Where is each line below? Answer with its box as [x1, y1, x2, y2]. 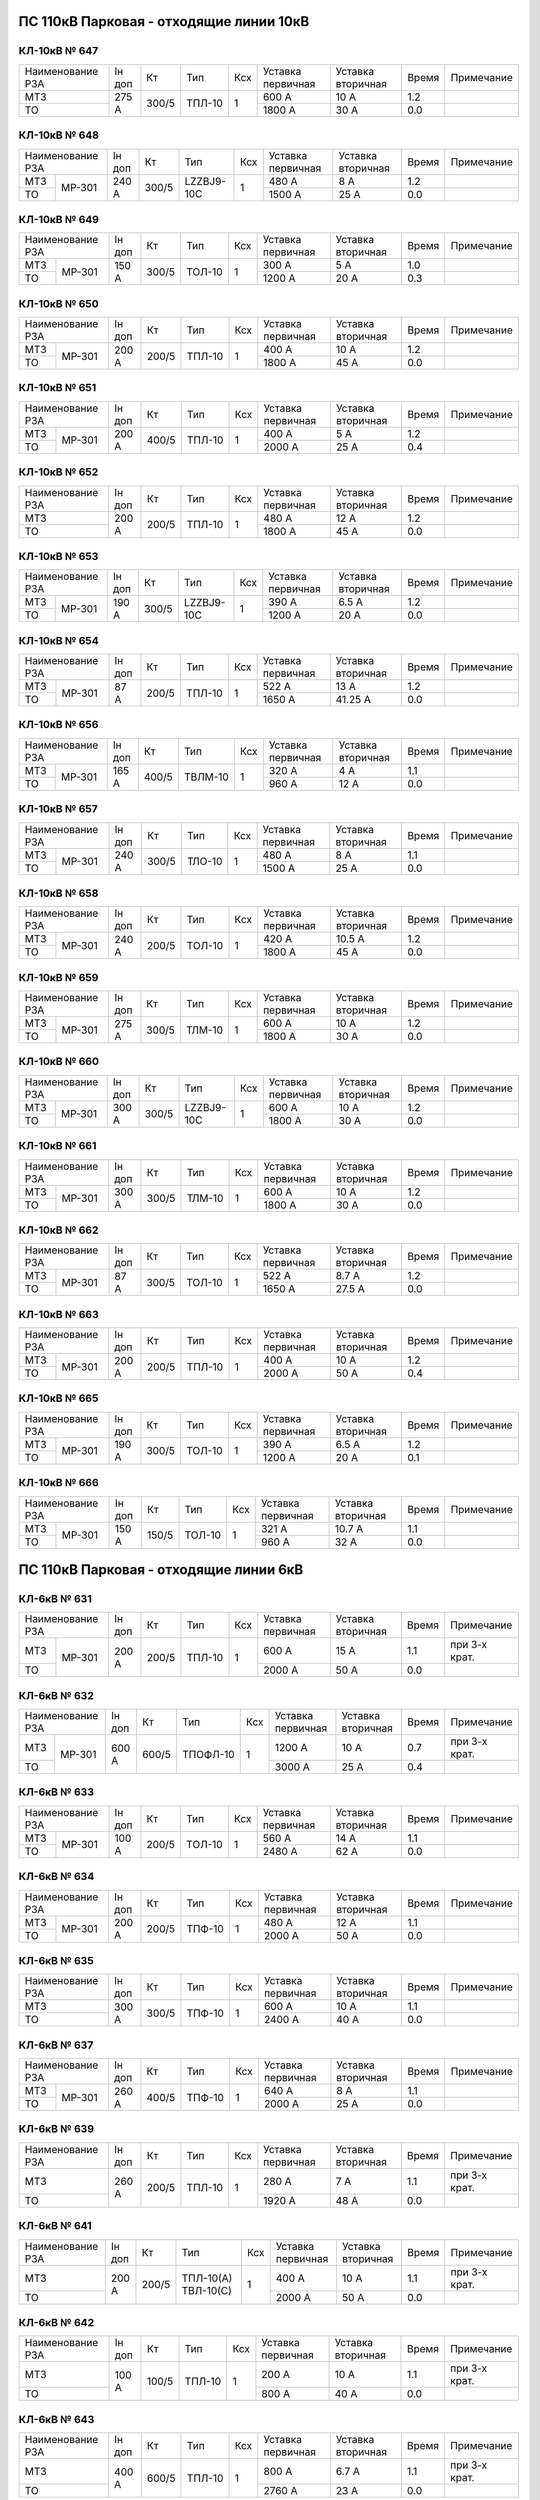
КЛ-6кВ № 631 [18, 1591, 92, 1605]
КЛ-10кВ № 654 [18, 633, 99, 647]
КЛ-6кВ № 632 [18, 1688, 94, 1702]
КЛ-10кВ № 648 [18, 128, 100, 142]
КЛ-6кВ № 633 [18, 1785, 95, 1799]
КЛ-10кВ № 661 [18, 1139, 97, 1153]
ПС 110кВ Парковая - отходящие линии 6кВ [18, 1561, 304, 1578]
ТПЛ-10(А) [181, 2271, 233, 2285]
